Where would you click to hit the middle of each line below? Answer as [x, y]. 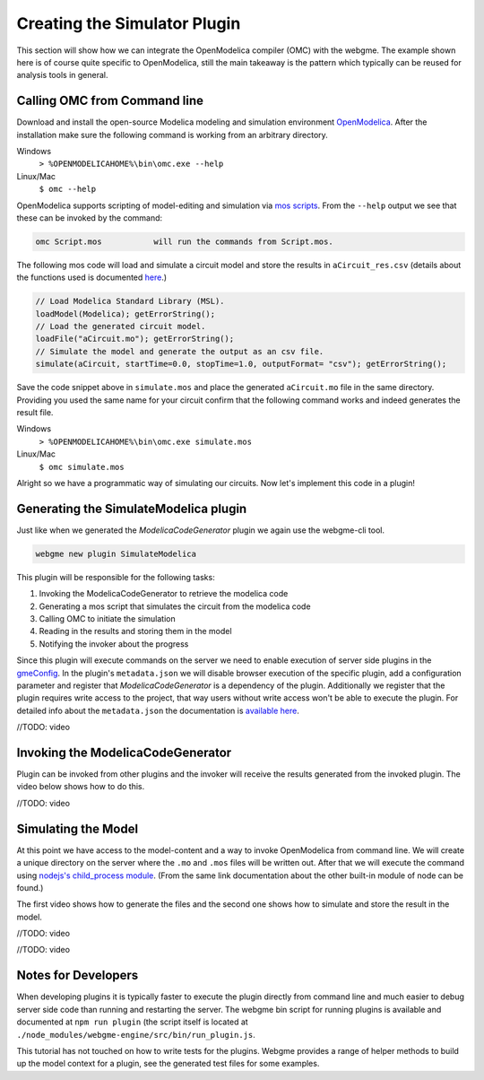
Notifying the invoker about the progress [114, 644]
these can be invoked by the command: [90, 218]
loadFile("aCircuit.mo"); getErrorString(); [135, 339]
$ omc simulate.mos [82, 467]
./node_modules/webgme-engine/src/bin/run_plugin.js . [136, 1034]
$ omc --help [68, 189]
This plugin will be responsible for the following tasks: [116, 577]
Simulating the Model [78, 828]
